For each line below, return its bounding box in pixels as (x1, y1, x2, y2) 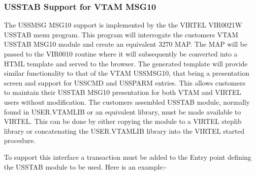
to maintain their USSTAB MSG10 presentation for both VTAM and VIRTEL (4, 87, 241, 97)
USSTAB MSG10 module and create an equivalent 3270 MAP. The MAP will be (4, 39, 248, 49)
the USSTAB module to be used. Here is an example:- (4, 161, 167, 172)
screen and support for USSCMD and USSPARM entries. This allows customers (4, 77, 246, 87)
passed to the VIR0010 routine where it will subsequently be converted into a (4, 49, 238, 58)
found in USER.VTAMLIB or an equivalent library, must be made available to (4, 106, 241, 117)
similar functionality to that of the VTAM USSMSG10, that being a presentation (4, 68, 250, 78)
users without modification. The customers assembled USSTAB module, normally (4, 96, 250, 107)
